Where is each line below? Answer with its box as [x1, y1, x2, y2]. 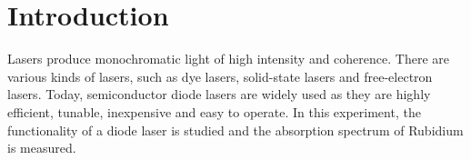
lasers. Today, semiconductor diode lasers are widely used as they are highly [7, 85, 431, 104]
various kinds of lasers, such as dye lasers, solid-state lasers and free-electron [7, 66, 433, 85]
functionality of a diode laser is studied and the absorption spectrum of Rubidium [7, 120, 464, 139]
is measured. [7, 138, 76, 157]
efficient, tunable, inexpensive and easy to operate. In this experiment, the [7, 102, 421, 121]
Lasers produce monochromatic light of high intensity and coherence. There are [7, 49, 449, 68]
